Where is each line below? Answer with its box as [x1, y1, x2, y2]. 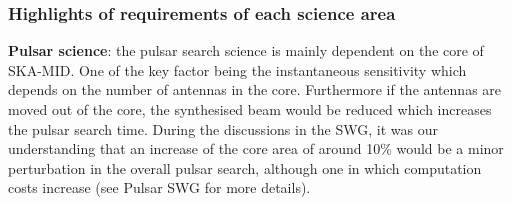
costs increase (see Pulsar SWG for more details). [8, 177, 311, 198]
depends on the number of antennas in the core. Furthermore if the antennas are [8, 79, 502, 100]
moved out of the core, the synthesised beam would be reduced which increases [8, 99, 492, 119]
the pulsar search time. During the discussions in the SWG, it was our [8, 118, 438, 139]
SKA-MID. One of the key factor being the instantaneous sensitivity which [8, 59, 467, 80]
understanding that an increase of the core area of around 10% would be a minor [8, 138, 504, 159]
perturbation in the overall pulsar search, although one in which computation [8, 157, 482, 178]
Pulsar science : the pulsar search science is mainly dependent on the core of [8, 40, 484, 61]
